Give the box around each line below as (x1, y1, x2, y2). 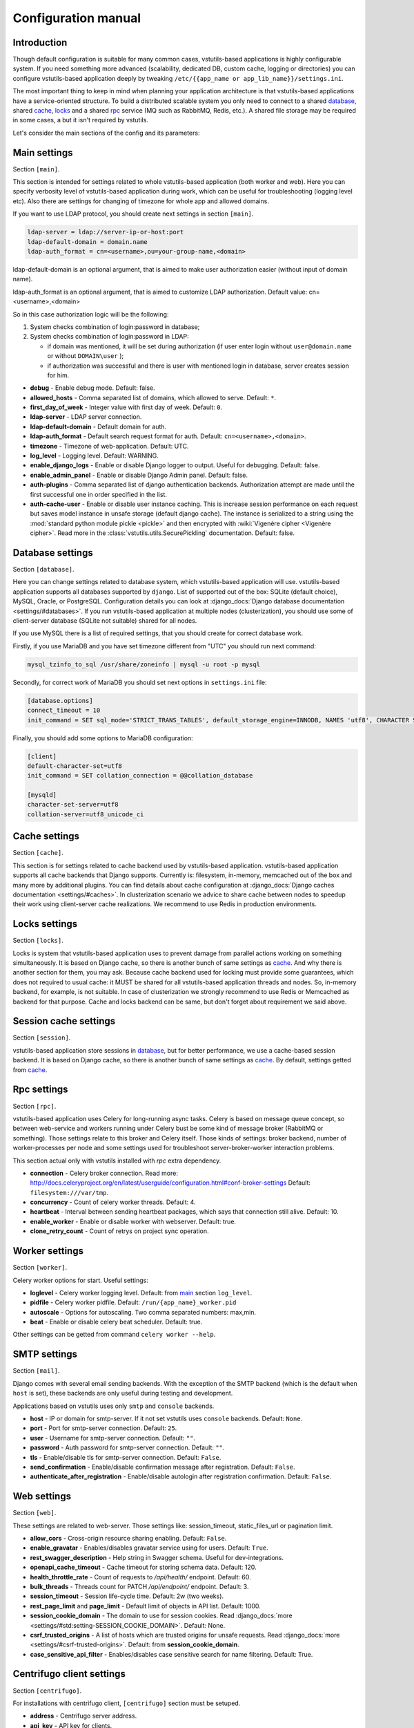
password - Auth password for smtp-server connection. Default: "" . (30, 1443, 225, 1452)
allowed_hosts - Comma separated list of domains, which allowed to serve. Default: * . (30, 393, 276, 402)
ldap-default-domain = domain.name (27, 238, 148, 245)
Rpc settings (12, 1084, 68, 1096)
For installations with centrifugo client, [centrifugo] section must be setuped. (12, 1699, 241, 1707)
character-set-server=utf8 (27, 800, 119, 809)
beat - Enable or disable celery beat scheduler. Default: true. (30, 1317, 203, 1326)
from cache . (12, 1065, 48, 1074)
